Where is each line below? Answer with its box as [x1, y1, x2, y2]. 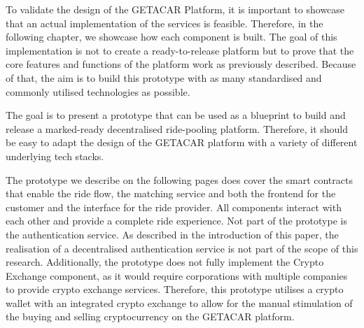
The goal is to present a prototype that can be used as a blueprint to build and [6, 108, 346, 122]
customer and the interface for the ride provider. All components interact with [6, 199, 342, 214]
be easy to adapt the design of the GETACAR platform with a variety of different [6, 135, 358, 150]
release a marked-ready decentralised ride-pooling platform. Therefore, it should [6, 121, 349, 136]
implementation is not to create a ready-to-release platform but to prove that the [6, 43, 354, 57]
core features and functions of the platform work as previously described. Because [6, 57, 356, 71]
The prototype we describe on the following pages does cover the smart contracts [6, 172, 353, 187]
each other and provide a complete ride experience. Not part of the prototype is [6, 213, 347, 228]
